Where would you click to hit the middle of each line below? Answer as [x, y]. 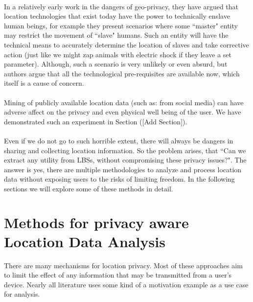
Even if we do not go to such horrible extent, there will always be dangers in [119, 140]
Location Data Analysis [85, 241]
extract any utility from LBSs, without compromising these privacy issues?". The [125, 160]
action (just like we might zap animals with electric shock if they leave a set [118, 54]
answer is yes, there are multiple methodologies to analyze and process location [123, 169]
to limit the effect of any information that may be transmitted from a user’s [118, 275]
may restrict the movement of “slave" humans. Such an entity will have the [116, 35]
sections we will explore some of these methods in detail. [89, 188]
